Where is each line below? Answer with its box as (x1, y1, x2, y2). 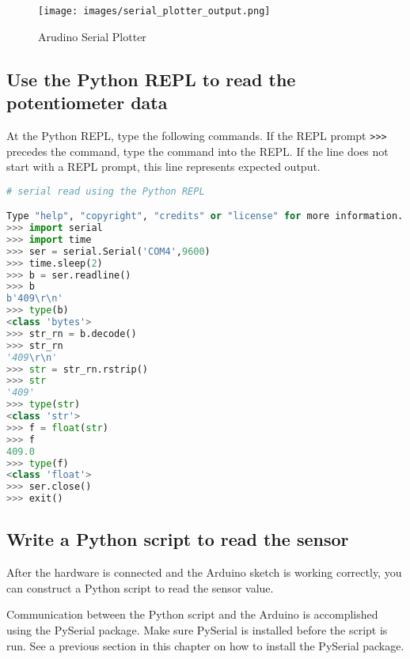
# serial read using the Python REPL (6, 185, 205, 197)
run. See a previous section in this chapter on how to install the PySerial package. (6, 637, 404, 653)
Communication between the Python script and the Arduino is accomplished (6, 606, 378, 623)
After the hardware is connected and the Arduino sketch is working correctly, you (6, 564, 402, 581)
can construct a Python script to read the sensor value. (6, 579, 274, 596)
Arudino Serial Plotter (38, 28, 146, 44)
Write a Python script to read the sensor (6, 527, 349, 551)
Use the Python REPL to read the (6, 66, 296, 91)
